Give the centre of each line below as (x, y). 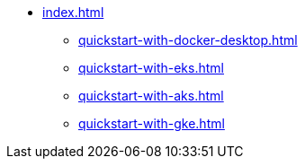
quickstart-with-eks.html (151, 68)
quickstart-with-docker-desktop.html (188, 40)
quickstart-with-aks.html (151, 96)
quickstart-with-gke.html (152, 123)
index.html (73, 12)
